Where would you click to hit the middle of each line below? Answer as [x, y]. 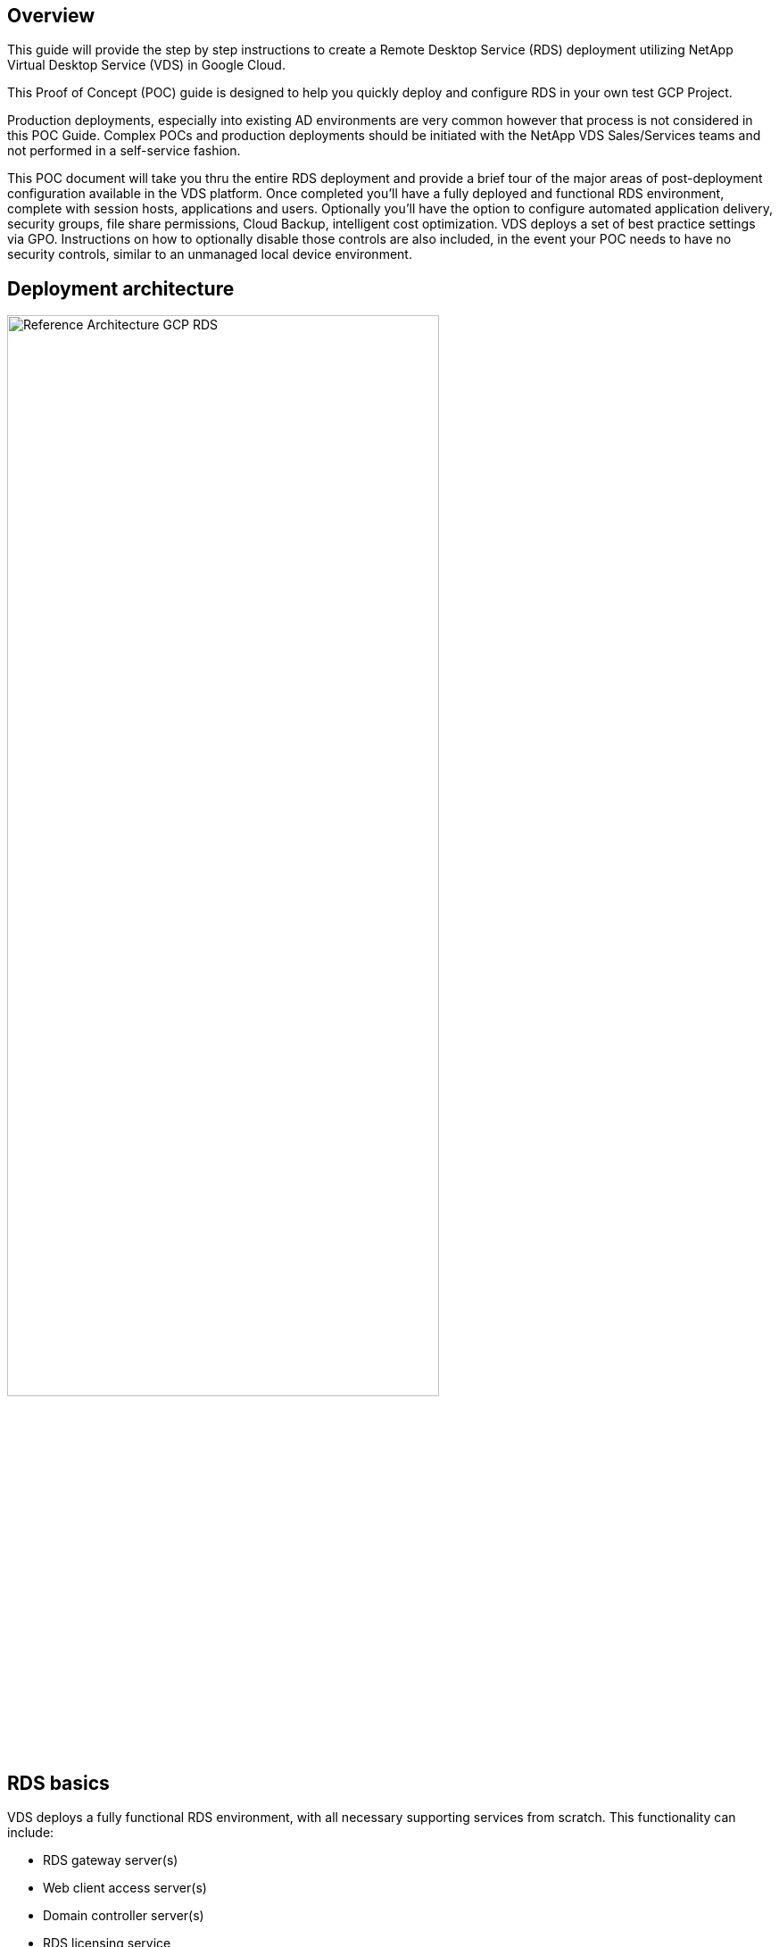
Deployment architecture [121, 288]
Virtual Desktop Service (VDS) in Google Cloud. [146, 65]
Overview [51, 16]
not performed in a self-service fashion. [124, 151]
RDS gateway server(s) [111, 1860]
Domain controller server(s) [124, 1916]
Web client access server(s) [125, 1888]
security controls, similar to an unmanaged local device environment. [210, 254]
